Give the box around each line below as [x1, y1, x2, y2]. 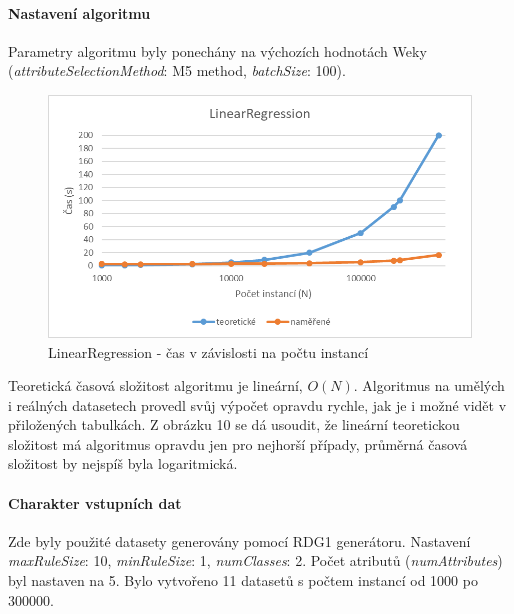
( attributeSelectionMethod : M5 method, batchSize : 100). [8, 60, 346, 81]
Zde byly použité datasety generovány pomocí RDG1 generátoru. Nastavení [8, 530, 471, 551]
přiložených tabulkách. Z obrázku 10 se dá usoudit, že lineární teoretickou [8, 414, 460, 435]
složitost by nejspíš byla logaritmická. [8, 453, 238, 474]
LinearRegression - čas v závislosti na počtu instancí [48, 341, 369, 362]
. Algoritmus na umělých [353, 375, 505, 396]
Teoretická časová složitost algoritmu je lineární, [8, 375, 303, 396]
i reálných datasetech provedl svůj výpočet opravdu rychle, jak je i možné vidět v [8, 394, 507, 415]
